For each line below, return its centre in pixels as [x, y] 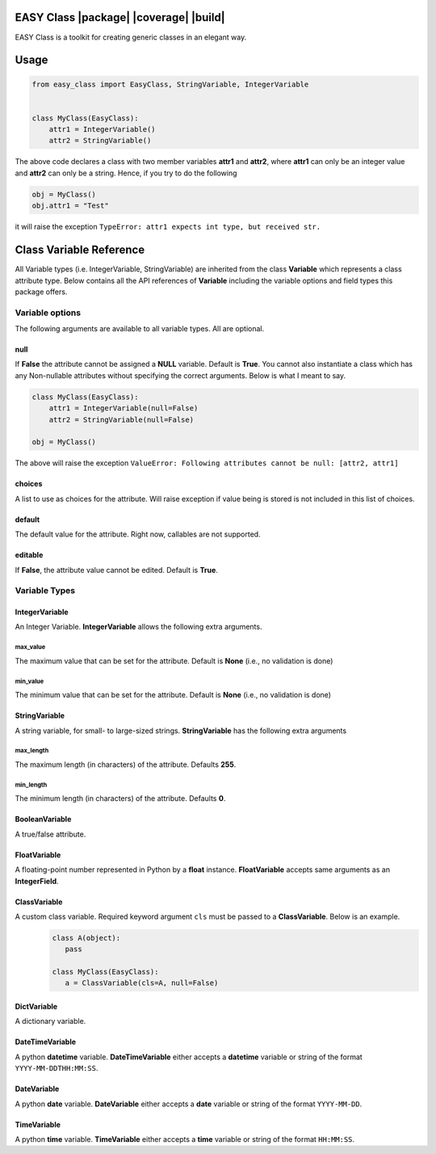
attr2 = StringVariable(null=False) [121, 419]
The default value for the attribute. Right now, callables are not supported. [138, 534]
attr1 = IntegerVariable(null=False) [124, 409]
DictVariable [36, 1007]
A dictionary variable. [50, 1021]
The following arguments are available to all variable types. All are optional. [140, 329]
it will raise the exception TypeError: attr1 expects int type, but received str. [168, 227]
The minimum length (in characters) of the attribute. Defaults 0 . [120, 798]
